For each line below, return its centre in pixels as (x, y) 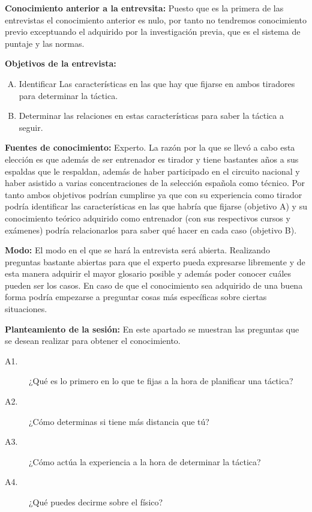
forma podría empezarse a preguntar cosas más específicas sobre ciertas (136, 297)
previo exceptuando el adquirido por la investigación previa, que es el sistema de (153, 32)
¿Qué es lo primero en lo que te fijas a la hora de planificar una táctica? (161, 381)
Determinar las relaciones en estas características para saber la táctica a (151, 116)
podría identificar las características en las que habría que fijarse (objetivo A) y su (156, 206)
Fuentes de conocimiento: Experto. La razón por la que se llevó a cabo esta (150, 147)
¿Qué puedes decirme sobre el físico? (96, 502)
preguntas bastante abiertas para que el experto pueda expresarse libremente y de (155, 261)
